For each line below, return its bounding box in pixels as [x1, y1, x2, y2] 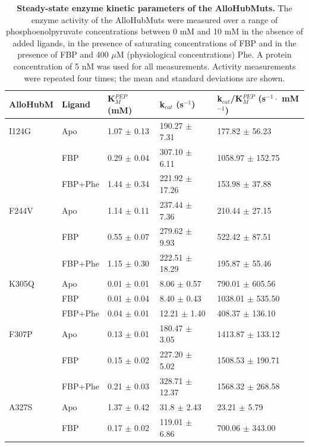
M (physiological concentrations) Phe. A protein [116, 48, 292, 61]
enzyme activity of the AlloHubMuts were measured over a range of [31, 13, 278, 26]
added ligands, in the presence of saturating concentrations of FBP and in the [12, 36, 297, 49]
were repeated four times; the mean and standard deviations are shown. [24, 71, 285, 84]
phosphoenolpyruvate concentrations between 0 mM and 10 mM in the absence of [5, 25, 304, 37]
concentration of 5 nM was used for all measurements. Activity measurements [13, 59, 296, 72]
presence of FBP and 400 [17, 48, 109, 61]
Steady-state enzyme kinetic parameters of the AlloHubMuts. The [17, 2, 292, 14]
